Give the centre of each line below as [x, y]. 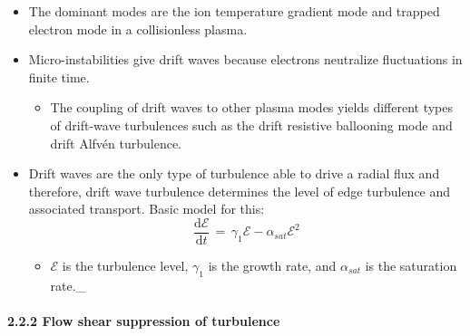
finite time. [59, 77]
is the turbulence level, [125, 265]
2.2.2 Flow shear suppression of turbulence [144, 320]
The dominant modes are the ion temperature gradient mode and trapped [234, 11]
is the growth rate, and [272, 265]
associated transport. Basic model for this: [147, 209]
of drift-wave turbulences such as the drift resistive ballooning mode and [251, 125]
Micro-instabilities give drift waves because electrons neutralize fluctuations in [245, 59]
